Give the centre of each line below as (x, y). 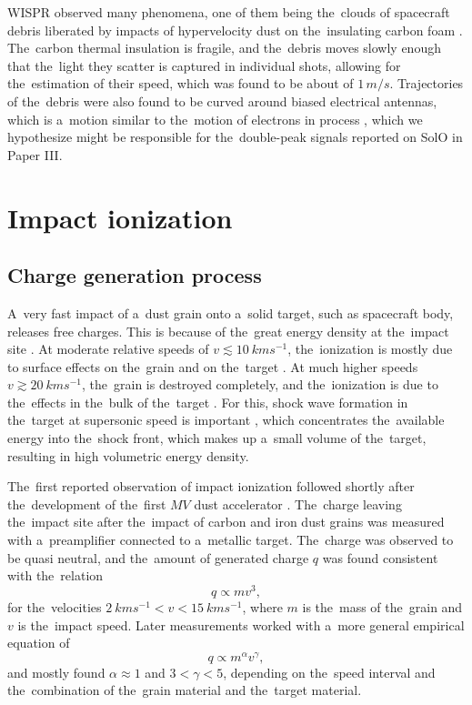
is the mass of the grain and (382, 606)
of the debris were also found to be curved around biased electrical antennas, (222, 101)
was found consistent (380, 557)
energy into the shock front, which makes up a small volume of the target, (217, 438)
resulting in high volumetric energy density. (128, 455)
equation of (39, 643)
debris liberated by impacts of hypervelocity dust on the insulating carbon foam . (235, 30)
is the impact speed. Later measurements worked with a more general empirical (241, 624)
